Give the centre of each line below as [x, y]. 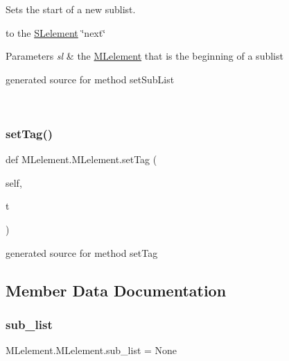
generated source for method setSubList [90, 79]
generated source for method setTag [82, 252]
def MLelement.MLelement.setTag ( [81, 159]
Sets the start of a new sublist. [71, 9]
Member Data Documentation [116, 290]
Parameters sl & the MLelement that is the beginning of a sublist [144, 56]
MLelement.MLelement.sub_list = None [91, 350]
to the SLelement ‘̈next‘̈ [56, 32]
